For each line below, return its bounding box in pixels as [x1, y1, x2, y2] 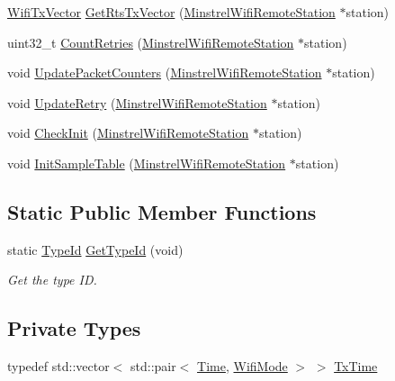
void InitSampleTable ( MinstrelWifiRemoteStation [7, 153, 286, 172]
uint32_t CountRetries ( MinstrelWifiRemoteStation [7, 32, 294, 51]
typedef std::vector [7, 357, 110, 376]
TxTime [334, 357, 378, 376]
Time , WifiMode [197, 357, 288, 376]
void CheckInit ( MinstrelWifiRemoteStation [7, 123, 249, 142]
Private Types [7, 314, 141, 342]
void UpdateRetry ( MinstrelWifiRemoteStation [7, 93, 267, 112]
